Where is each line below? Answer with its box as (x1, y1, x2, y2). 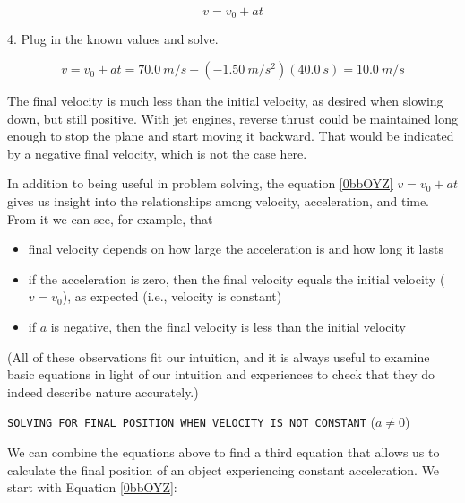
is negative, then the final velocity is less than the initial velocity (50, 317, 406, 335)
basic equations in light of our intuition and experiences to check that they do (7, 365, 435, 384)
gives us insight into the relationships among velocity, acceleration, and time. (7, 192, 430, 211)
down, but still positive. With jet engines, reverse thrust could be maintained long (7, 108, 458, 127)
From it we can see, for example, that (7, 209, 213, 228)
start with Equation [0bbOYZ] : (7, 478, 177, 497)
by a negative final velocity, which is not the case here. (7, 143, 307, 162)
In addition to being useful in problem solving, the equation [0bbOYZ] (7, 174, 393, 193)
